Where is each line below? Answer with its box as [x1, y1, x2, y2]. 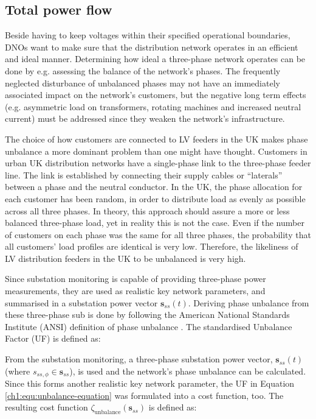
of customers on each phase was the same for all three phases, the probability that [5, 228, 311, 241]
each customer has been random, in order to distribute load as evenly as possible [5, 192, 306, 205]
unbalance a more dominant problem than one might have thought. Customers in [5, 144, 307, 157]
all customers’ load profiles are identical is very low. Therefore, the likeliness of [5, 240, 298, 253]
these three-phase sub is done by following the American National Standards [5, 308, 290, 321]
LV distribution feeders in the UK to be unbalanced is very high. [5, 252, 246, 264]
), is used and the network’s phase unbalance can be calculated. [69, 364, 306, 377]
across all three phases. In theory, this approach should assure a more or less [5, 204, 290, 217]
